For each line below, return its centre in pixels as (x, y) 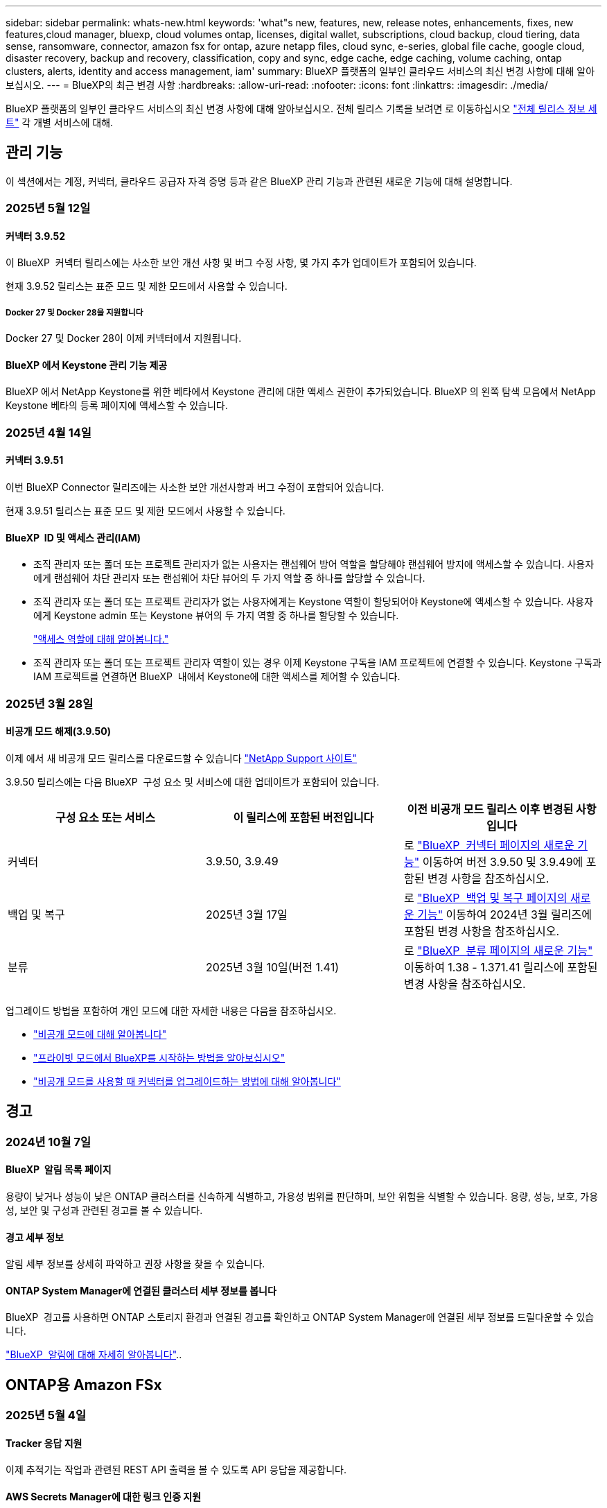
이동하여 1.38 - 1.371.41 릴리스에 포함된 (501, 967)
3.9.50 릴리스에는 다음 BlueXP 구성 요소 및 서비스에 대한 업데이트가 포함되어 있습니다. (193, 781)
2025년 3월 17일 (246, 914)
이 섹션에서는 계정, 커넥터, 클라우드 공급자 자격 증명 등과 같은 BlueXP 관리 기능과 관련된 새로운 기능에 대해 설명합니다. (259, 181)
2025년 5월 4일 (46, 1415)
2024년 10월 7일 (48, 1142)
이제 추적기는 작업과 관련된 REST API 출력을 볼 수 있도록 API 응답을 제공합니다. (176, 1470)
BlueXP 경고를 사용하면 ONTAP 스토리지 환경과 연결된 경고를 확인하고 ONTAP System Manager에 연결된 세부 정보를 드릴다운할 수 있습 (300, 1317)
